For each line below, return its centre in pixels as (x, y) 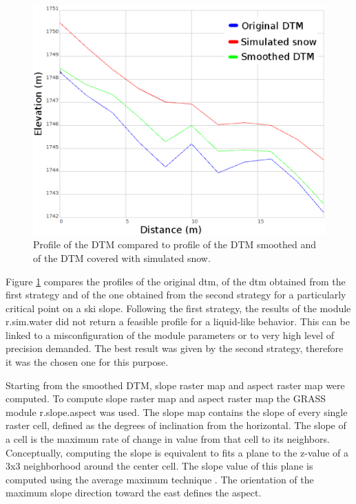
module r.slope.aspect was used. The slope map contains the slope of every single (177, 412)
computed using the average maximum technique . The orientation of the (160, 479)
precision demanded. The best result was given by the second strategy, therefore (175, 348)
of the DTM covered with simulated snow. (122, 258)
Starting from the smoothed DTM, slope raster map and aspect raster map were (175, 385)
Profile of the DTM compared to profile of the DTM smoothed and (175, 244)
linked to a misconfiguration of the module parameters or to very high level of (170, 335)
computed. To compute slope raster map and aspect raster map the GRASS (166, 398)
